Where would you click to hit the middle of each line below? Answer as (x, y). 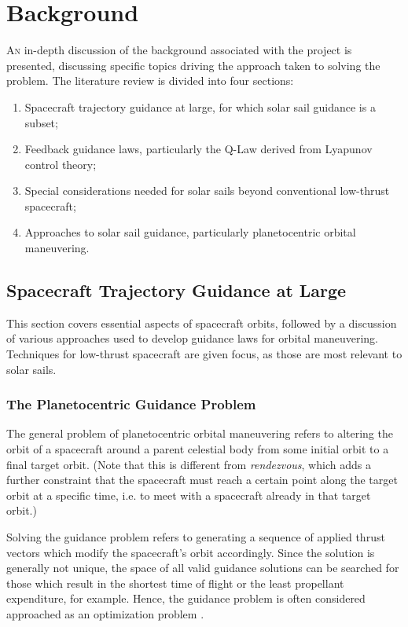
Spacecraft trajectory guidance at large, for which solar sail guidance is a (200, 106)
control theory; (61, 164)
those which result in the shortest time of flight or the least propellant (175, 583)
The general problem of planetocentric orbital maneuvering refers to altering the (200, 433)
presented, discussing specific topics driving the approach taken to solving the (193, 65)
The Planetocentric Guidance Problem (131, 404)
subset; (41, 122)
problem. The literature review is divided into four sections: (150, 81)
